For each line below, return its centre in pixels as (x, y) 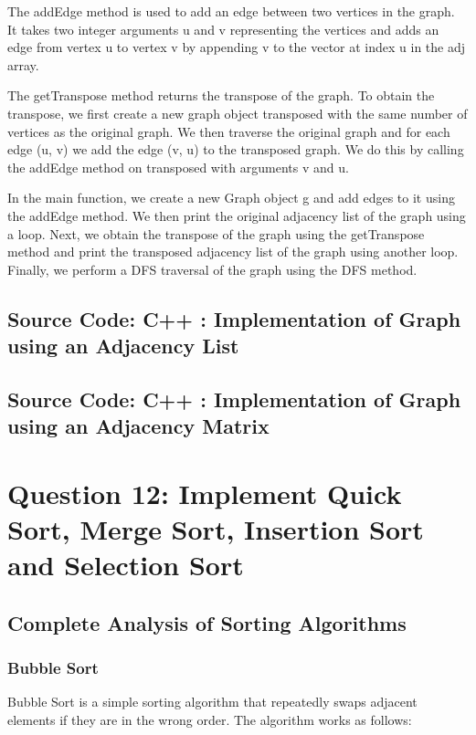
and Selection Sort (126, 565)
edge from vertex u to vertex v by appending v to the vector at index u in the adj (237, 47)
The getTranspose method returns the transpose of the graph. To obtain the (221, 95)
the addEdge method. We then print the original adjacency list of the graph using (237, 215)
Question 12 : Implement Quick (205, 493)
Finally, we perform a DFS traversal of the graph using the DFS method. (212, 269)
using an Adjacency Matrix (138, 426)
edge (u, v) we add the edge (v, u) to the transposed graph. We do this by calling (236, 149)
